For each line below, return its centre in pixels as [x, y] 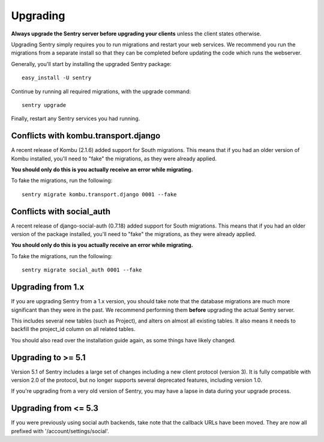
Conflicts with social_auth [61, 211]
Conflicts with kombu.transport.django [86, 136]
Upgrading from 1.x [48, 287]
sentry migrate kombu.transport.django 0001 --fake [99, 194]
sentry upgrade [44, 105]
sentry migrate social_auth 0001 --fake [82, 270]
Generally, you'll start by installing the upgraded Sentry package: [91, 64]
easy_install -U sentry [57, 78]
